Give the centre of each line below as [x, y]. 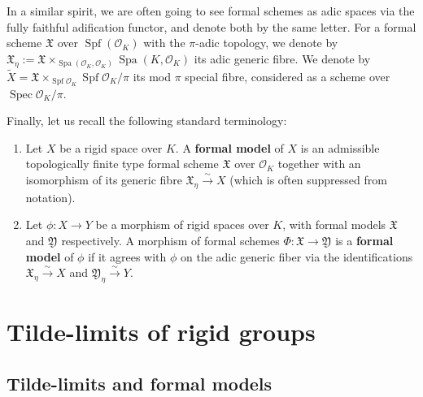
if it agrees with [127, 256]
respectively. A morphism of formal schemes [170, 241]
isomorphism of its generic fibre [104, 180]
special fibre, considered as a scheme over [288, 76]
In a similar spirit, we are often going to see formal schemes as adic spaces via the [211, 11]
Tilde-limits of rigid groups [161, 332]
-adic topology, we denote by [267, 43]
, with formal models [334, 224]
